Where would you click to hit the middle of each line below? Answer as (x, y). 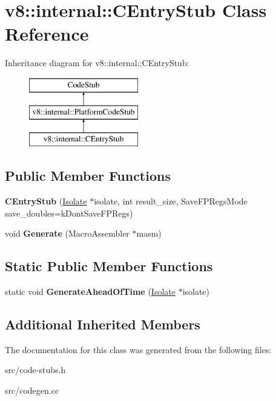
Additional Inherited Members (103, 324)
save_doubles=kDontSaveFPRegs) (69, 213)
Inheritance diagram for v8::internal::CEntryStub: (97, 63)
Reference (47, 34)
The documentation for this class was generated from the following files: (138, 349)
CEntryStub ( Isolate (46, 201)
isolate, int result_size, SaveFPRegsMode (171, 201)
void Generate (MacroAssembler (67, 233)
